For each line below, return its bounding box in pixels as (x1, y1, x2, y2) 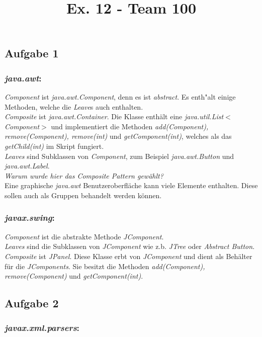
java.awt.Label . (5, 160, 50, 171)
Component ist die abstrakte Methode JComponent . (5, 231, 164, 241)
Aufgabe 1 (5, 45, 59, 61)
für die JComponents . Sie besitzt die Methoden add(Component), (5, 261, 205, 271)
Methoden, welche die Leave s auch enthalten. (5, 101, 143, 112)
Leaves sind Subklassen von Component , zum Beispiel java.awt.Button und (5, 150, 234, 161)
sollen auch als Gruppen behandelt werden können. (5, 190, 162, 200)
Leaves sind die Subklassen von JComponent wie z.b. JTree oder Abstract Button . (5, 241, 255, 251)
